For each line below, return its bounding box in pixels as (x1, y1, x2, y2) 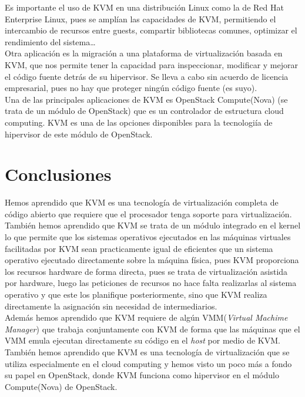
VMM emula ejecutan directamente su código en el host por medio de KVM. (5, 334, 280, 346)
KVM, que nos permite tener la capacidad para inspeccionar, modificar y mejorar (5, 58, 298, 70)
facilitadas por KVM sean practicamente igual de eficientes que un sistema (5, 242, 273, 254)
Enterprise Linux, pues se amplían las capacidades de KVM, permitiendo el (5, 12, 276, 25)
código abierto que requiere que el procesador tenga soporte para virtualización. (5, 207, 292, 220)
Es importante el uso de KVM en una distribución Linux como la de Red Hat (5, 1, 284, 13)
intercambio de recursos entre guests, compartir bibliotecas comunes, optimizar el (5, 24, 297, 36)
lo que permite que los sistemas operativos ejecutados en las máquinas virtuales (5, 231, 291, 243)
